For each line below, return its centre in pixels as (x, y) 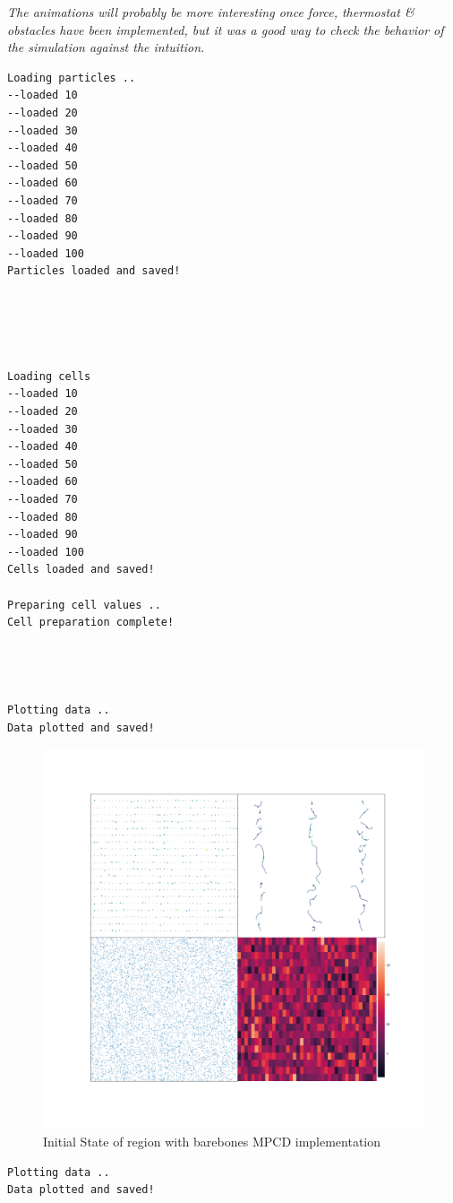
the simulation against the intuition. (106, 47)
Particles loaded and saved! (94, 271)
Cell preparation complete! (91, 623)
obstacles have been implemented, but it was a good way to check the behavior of (226, 29)
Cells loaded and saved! (81, 570)
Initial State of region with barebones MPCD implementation (212, 1141)
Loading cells (49, 376)
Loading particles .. (72, 78)
